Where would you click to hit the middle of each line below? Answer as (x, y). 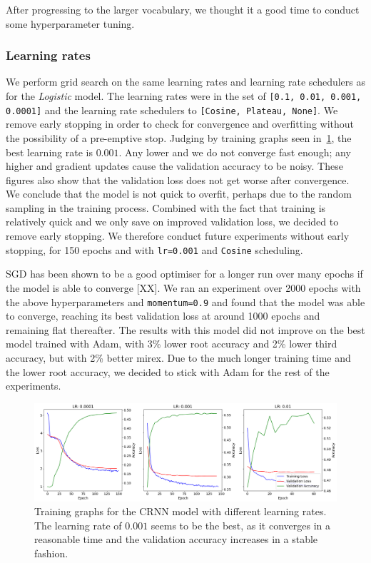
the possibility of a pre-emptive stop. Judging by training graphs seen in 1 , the (179, 137)
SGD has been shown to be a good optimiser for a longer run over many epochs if (184, 274)
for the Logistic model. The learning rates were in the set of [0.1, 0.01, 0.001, (184, 96)
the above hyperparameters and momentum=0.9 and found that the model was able (185, 301)
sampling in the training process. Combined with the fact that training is (166, 207)
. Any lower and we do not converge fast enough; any (235, 152)
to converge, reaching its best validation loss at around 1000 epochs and (163, 316)
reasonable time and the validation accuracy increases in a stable (176, 539)
